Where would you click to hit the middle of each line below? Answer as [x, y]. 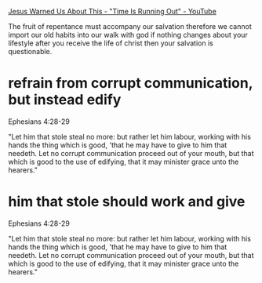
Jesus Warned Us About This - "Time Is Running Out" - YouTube [113, 11]
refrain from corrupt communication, [131, 83]
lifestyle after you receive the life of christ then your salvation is [111, 43]
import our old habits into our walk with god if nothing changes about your [128, 35]
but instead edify [65, 100]
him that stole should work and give [127, 202]
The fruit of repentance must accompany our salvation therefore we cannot [130, 26]
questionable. [30, 51]
